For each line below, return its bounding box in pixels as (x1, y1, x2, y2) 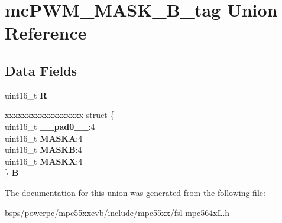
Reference (5, 21, 87, 45)
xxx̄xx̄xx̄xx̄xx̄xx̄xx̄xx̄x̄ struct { (5, 109, 115, 121)
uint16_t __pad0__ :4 (5, 120, 95, 132)
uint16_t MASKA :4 (5, 132, 83, 144)
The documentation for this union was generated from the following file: (5, 186, 265, 198)
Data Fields (5, 61, 77, 79)
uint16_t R (5, 88, 47, 101)
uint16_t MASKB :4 (5, 143, 82, 156)
